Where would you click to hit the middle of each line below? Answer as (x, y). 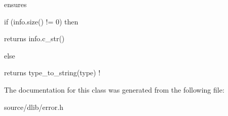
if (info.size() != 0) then (41, 21)
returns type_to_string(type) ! (52, 72)
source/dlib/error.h (34, 107)
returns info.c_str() (34, 38)
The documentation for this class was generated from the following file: (114, 89)
